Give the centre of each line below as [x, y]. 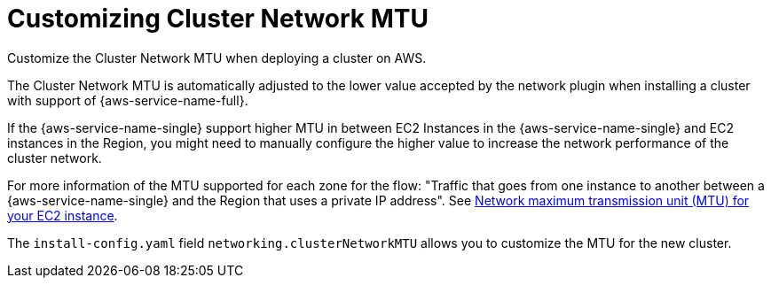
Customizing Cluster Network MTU [218, 19]
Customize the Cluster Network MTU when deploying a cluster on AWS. [217, 58]
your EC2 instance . [63, 215]
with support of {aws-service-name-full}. [128, 100]
